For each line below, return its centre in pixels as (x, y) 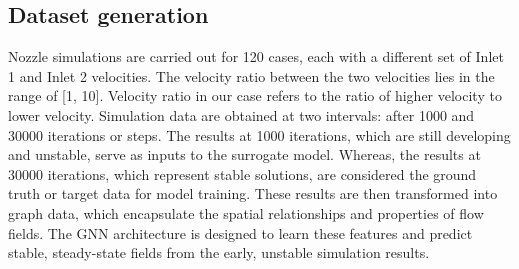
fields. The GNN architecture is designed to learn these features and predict (240, 232)
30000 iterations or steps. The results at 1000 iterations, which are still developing (259, 134)
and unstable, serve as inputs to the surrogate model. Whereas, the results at (244, 154)
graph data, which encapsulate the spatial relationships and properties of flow (246, 212)
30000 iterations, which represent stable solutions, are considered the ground (242, 173)
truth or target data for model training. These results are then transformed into (253, 193)
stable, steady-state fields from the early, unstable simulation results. (219, 252)
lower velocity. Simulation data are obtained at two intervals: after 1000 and (241, 114)
